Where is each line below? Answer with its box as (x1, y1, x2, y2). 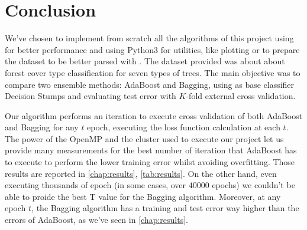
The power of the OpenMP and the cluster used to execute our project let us (5, 132, 284, 144)
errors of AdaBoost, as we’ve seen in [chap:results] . (5, 213, 188, 226)
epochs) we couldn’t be (212, 179, 295, 191)
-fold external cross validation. (186, 90, 296, 102)
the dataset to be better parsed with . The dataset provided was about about (5, 55, 285, 67)
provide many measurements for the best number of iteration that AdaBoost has (5, 144, 297, 156)
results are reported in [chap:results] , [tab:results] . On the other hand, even (5, 167, 277, 179)
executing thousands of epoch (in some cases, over (5, 179, 186, 191)
